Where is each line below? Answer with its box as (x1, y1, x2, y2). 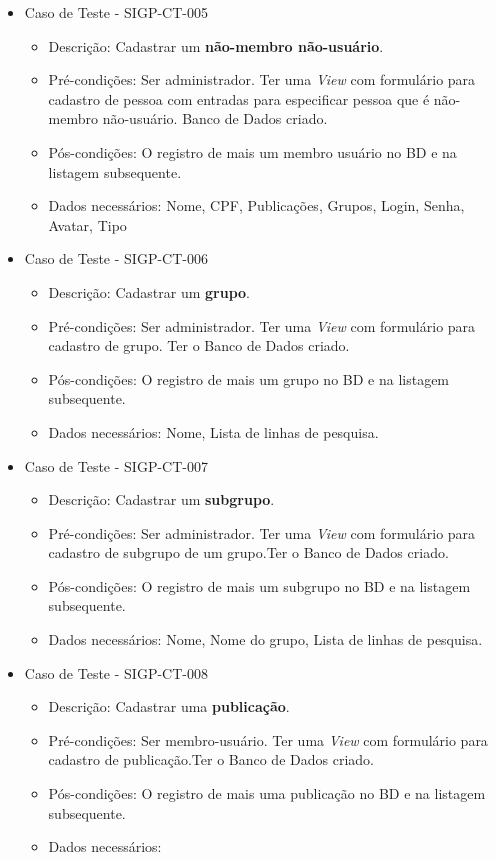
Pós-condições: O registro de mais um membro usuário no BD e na (48, 141, 457, 162)
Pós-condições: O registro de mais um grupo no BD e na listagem (48, 368, 450, 389)
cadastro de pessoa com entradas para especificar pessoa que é (48, 88, 430, 109)
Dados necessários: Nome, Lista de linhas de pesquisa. (48, 421, 379, 442)
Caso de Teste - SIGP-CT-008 (24, 662, 208, 683)
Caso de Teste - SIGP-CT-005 (24, 2, 208, 22)
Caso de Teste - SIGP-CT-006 (24, 248, 208, 269)
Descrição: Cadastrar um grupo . (48, 281, 250, 302)
